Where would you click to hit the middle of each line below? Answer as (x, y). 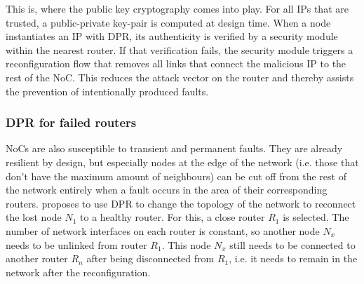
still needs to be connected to (292, 244)
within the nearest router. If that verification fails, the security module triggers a (180, 49)
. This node (186, 244)
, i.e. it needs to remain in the (293, 258)
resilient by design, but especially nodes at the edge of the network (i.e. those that (182, 162)
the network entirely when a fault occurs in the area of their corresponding (167, 190)
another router (37, 258)
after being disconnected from (150, 258)
